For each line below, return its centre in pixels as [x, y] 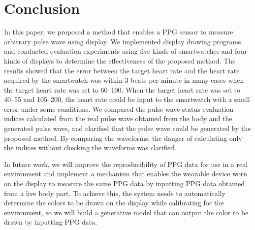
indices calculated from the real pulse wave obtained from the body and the [118, 118]
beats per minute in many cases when [187, 80]
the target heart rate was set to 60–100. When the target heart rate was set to [122, 89]
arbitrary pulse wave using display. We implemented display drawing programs [123, 41]
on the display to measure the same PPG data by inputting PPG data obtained [124, 183]
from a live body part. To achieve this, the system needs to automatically [115, 193]
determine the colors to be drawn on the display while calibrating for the [114, 203]
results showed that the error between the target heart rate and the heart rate [122, 70]
